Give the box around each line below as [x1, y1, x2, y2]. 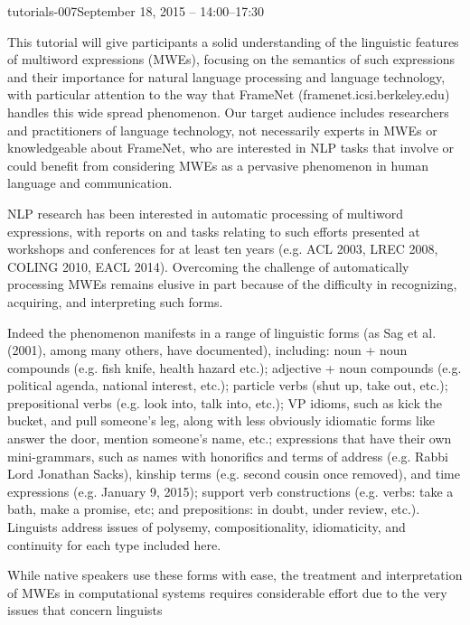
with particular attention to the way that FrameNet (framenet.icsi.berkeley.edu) [7, 85, 450, 104]
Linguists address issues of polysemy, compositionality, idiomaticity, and [7, 518, 406, 536]
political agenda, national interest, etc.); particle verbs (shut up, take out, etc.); [7, 376, 448, 395]
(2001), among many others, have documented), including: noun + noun [7, 340, 408, 359]
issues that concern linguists [7, 601, 163, 620]
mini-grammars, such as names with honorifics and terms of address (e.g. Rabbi [7, 446, 448, 465]
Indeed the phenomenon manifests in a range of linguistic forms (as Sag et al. [7, 322, 437, 341]
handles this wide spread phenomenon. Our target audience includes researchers [7, 102, 449, 121]
